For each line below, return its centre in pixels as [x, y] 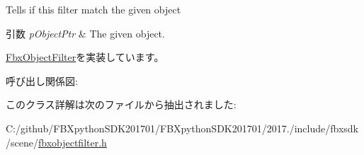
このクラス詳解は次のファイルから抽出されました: [121, 104]
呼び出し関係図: [42, 80]
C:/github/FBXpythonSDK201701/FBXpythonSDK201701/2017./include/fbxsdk [182, 128]
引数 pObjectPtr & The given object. [85, 33]
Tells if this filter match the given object [93, 9]
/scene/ [22, 142]
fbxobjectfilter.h [72, 142]
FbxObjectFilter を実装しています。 [85, 57]
